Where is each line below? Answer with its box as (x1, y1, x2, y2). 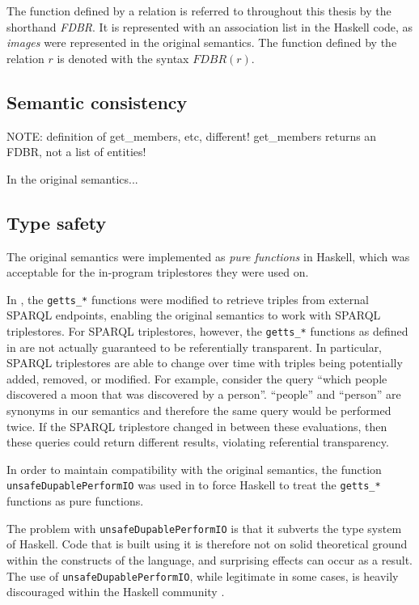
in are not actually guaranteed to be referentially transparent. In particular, (6, 338, 383, 355)
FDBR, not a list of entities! (6, 143, 146, 160)
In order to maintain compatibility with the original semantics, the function (6, 460, 382, 477)
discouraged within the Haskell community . (6, 583, 225, 600)
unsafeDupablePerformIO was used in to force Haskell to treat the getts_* (6, 476, 381, 493)
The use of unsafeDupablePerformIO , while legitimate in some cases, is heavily (6, 567, 399, 584)
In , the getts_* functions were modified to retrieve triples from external (6, 290, 369, 307)
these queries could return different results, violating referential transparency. (6, 434, 389, 451)
